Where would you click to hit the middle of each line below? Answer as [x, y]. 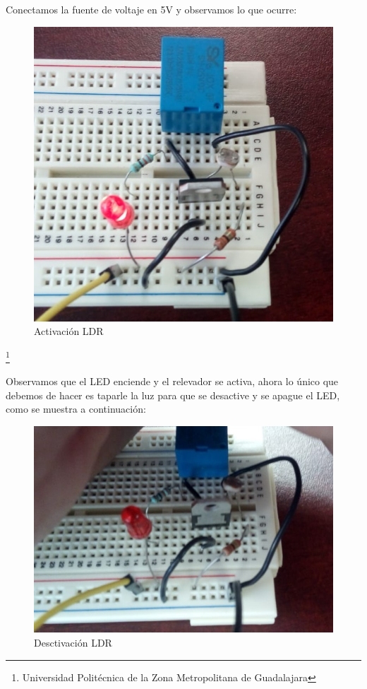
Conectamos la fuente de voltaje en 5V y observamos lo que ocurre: [151, 9]
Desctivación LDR [73, 642]
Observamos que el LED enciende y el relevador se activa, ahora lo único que [172, 381]
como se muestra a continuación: [76, 409]
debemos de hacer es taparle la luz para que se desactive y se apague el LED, [173, 395]
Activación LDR [69, 331]
